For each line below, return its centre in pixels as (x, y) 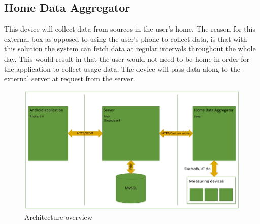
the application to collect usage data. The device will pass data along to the (122, 68)
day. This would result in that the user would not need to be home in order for (127, 58)
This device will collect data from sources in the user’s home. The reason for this (130, 29)
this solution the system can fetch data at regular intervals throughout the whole (130, 49)
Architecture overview (58, 217)
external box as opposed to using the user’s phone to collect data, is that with (126, 38)
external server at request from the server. (70, 79)
